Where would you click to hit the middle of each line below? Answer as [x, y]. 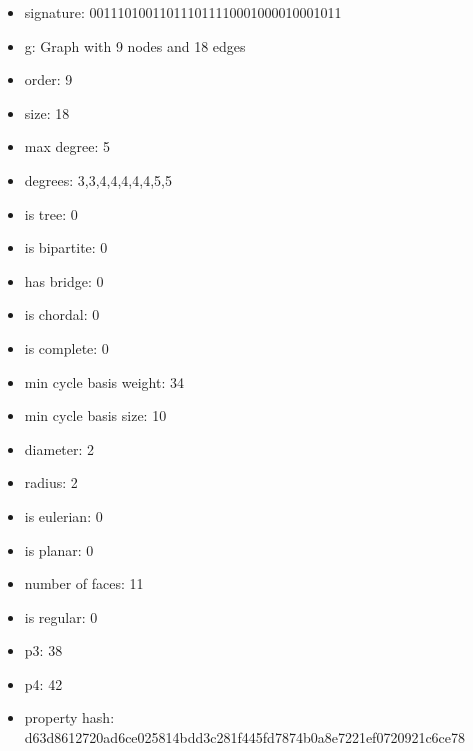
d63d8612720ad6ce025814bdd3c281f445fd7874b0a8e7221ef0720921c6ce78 [245, 737]
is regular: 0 [61, 616]
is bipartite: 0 [66, 247]
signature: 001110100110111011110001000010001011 [183, 12]
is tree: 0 [51, 213]
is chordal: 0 [62, 314]
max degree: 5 [67, 146]
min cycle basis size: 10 [95, 415]
